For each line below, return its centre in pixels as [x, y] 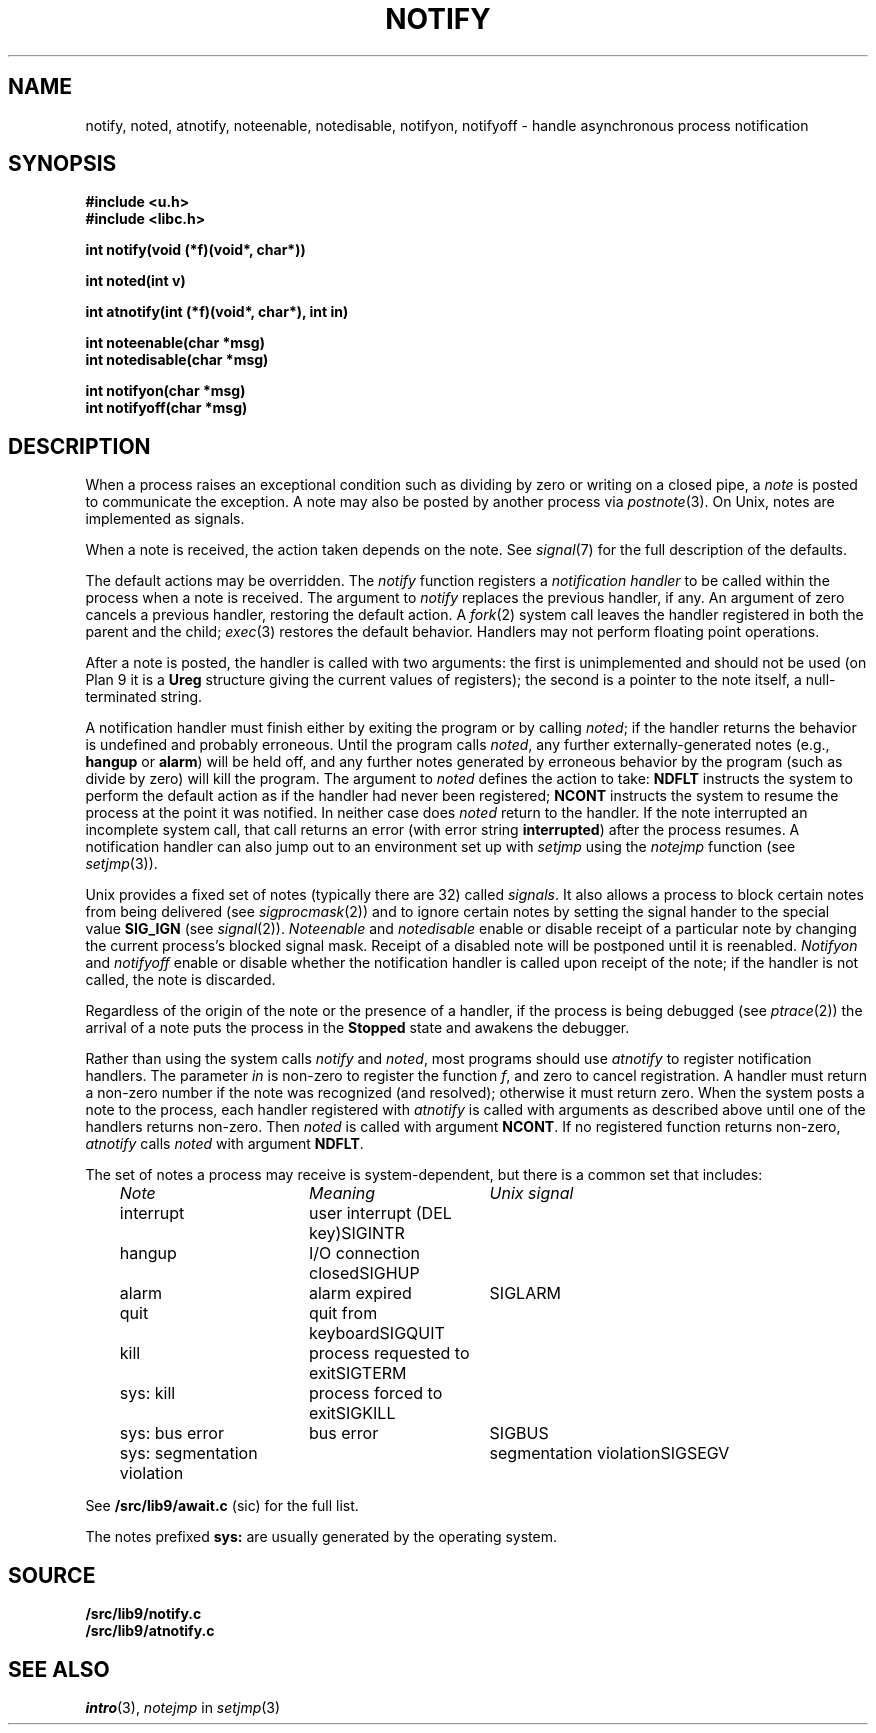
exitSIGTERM [357, 1373]
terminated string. [144, 697]
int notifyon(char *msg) [165, 391]
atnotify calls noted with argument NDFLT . [224, 1144]
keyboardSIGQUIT [376, 1333]
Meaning [342, 1193]
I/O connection [364, 1253]
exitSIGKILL [352, 1413]
